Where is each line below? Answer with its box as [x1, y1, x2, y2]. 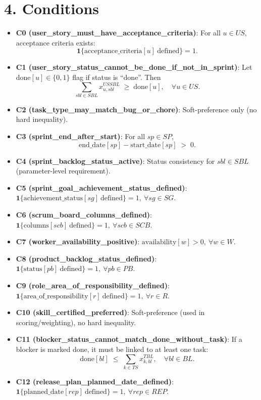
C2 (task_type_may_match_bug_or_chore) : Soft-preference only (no [16, 104, 257, 114]
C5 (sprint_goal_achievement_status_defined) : [16, 182, 187, 193]
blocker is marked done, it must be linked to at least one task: [16, 343, 208, 354]
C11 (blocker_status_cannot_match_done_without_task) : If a [16, 334, 242, 344]
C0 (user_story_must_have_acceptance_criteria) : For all [16, 27, 221, 38]
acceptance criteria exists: [16, 37, 95, 48]
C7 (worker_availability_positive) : [16, 236, 140, 247]
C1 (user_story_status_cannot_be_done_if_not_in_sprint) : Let [16, 62, 252, 72]
